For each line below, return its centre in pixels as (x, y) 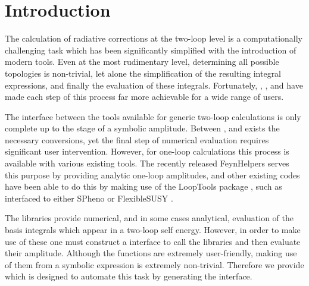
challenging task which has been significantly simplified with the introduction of (151, 50)
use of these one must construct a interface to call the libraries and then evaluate (153, 241)
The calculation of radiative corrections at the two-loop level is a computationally (154, 38)
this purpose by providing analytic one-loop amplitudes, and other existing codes (152, 175)
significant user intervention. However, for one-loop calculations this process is (147, 151)
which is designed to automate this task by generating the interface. (129, 276)
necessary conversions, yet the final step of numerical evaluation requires (137, 139)
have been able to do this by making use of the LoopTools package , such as (143, 186)
